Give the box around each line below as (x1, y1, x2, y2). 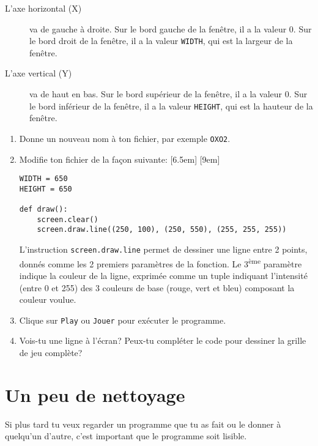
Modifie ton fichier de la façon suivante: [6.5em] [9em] (19, 152, 220, 165)
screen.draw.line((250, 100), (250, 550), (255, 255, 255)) (37, 225, 287, 234)
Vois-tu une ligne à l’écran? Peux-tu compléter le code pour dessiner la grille (19, 334, 306, 347)
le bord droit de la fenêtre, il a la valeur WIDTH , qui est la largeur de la (29, 34, 293, 47)
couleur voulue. (19, 293, 76, 306)
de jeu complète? (19, 346, 83, 359)
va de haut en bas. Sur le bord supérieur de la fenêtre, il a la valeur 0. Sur (29, 87, 308, 100)
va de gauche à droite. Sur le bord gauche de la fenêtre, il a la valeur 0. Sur (29, 22, 312, 35)
